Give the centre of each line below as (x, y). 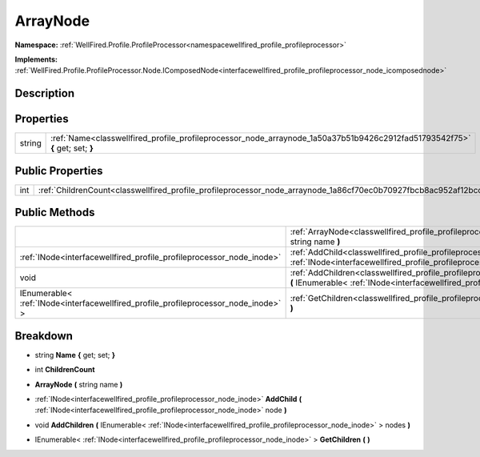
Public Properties (59, 171)
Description (45, 93)
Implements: (36, 59)
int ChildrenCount (65, 370)
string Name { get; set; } (75, 355)
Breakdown (44, 336)
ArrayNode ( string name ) (79, 384)
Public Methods (55, 212)
